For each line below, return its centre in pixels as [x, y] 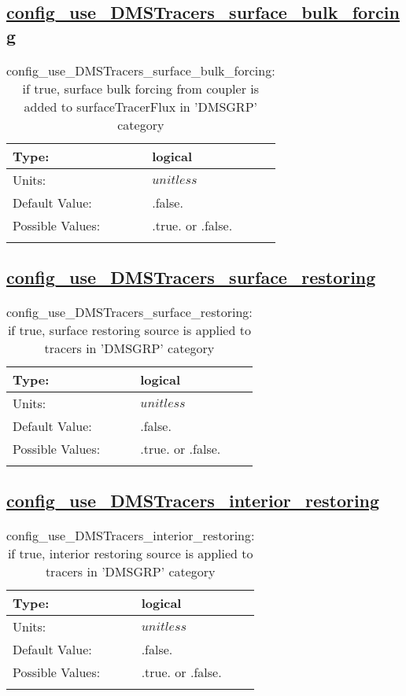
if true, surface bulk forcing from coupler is [141, 88]
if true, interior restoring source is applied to [130, 553]
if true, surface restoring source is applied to [129, 330]
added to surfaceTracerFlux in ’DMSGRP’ [140, 106]
